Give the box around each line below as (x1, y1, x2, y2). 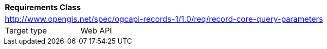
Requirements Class (5, 2, 81, 12)
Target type (5, 26, 47, 35)
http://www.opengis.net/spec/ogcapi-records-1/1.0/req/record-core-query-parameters (5, 14, 323, 24)
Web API (80, 26, 112, 35)
